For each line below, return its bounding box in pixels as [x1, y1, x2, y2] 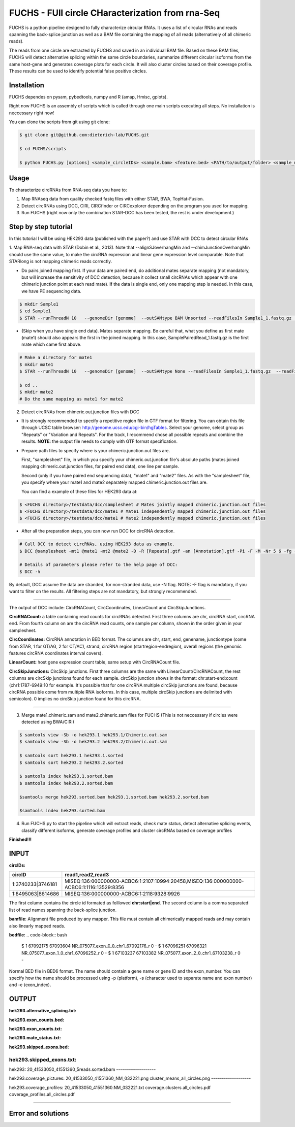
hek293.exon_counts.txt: [9, 1026, 62, 1032]
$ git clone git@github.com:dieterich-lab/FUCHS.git [19, 132, 149, 137]
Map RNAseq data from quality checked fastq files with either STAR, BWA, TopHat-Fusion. [21, 196, 204, 202]
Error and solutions [9, 1109, 69, 1118]
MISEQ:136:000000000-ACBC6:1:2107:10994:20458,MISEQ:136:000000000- [64, 878, 244, 885]
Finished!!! [9, 836, 32, 842]
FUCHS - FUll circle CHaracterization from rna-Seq [9, 7, 220, 18]
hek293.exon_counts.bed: [9, 1017, 64, 1023]
